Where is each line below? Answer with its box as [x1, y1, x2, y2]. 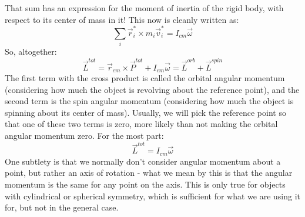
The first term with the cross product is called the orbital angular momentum [5, 72, 285, 84]
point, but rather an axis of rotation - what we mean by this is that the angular [5, 166, 293, 179]
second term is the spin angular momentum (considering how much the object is [5, 95, 294, 107]
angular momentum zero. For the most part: [5, 129, 164, 141]
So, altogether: [5, 45, 57, 58]
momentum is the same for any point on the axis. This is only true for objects [5, 178, 286, 190]
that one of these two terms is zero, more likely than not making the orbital [5, 118, 278, 130]
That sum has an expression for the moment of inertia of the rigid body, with [5, 2, 284, 14]
